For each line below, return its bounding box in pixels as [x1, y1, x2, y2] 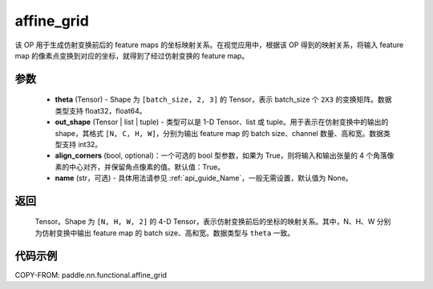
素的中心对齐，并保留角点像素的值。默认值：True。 [55, 162, 225, 171]
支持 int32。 [61, 139, 103, 149]
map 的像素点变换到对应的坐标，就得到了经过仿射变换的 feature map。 [14, 50, 249, 60]
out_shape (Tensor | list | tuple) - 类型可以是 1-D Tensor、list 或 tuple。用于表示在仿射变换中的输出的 [55, 117, 389, 127]
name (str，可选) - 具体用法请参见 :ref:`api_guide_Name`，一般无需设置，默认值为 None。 [55, 173, 353, 183]
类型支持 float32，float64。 [55, 106, 147, 115]
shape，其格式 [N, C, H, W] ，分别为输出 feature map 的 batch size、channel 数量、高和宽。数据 [55, 128, 384, 138]
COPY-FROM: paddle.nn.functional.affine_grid [14, 270, 168, 279]
